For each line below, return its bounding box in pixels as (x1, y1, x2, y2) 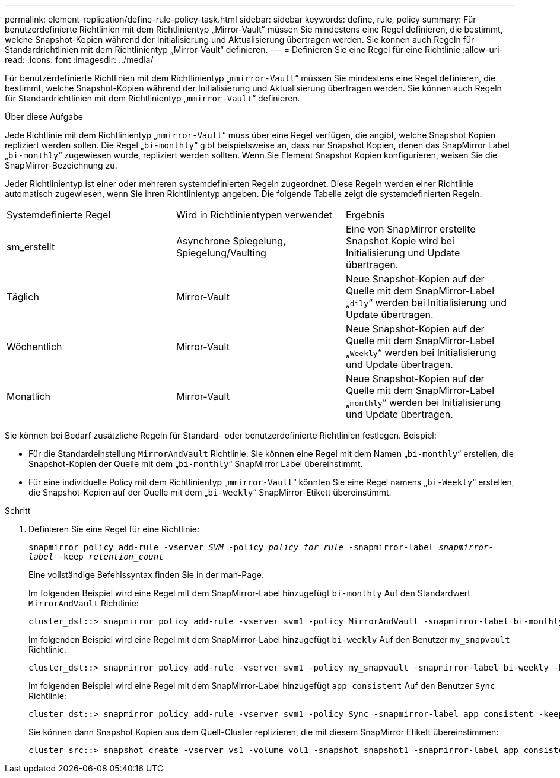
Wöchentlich (7, 341, 62, 353)
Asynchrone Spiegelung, (176, 235, 286, 247)
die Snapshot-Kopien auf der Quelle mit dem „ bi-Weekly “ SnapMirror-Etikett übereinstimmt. (28, 487, 392, 497)
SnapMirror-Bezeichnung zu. (5, 160, 117, 170)
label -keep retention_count (28, 552, 164, 561)
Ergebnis (345, 209, 386, 221)
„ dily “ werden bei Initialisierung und (345, 297, 507, 309)
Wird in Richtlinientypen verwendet (176, 209, 333, 221)
